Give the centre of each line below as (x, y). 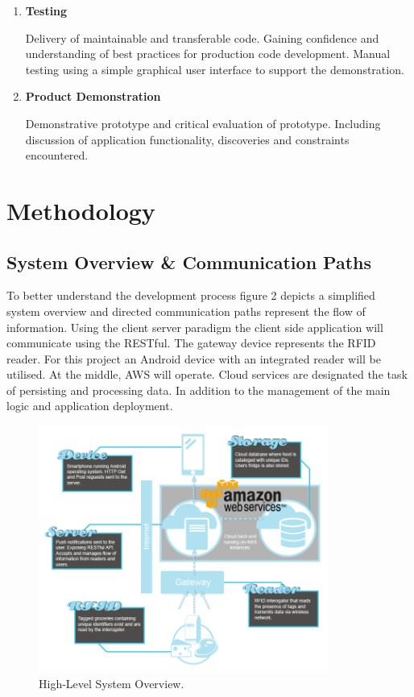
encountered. (57, 155)
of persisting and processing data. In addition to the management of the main (199, 390)
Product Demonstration (93, 96)
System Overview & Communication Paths (189, 261)
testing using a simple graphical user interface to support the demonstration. (215, 69)
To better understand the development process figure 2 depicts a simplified (191, 295)
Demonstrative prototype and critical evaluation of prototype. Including (203, 123)
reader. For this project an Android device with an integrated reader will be (194, 358)
